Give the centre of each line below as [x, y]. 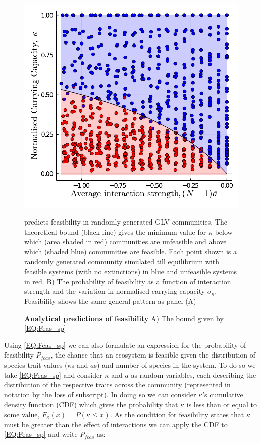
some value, [22, 414]
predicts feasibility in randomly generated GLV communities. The [126, 222]
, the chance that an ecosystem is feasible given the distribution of [153, 355]
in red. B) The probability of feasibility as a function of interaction [128, 281]
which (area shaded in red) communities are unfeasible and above [125, 241]
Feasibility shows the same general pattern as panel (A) [110, 301]
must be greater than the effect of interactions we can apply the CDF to [116, 424]
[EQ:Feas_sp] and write [41, 434]
